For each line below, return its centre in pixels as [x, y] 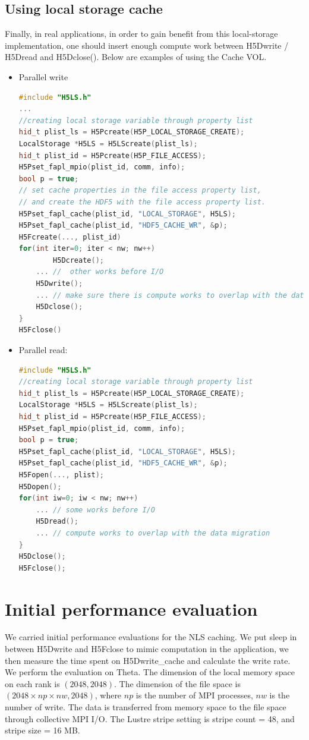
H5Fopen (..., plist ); [61, 475]
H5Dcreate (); [78, 260]
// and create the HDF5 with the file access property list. [142, 202]
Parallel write [43, 76]
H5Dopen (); [40, 486]
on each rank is [32, 683]
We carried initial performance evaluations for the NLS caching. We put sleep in [151, 637]
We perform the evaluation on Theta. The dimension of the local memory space [150, 672]
